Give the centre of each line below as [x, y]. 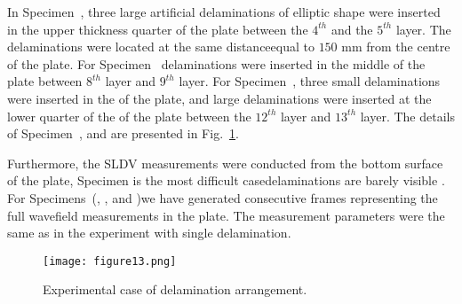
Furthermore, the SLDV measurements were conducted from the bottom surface [225, 163]
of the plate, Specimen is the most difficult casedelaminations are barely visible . [226, 180]
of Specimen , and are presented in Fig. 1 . [123, 133]
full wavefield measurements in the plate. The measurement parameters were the [226, 215]
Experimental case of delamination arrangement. [175, 289]
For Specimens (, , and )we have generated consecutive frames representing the [223, 197]
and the [352, 29]
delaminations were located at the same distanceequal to [161, 47]
